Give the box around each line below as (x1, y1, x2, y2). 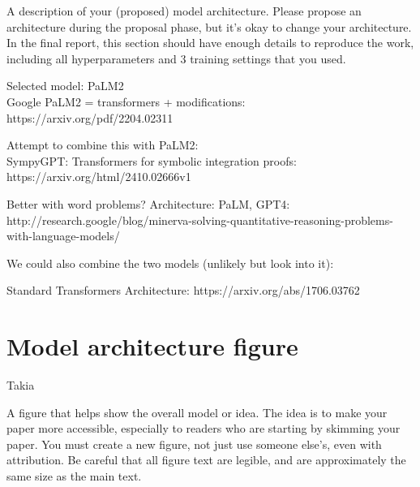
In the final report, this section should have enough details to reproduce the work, (6, 34, 414, 51)
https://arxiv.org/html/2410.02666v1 (6, 168, 191, 185)
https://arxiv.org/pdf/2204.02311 (6, 109, 174, 126)
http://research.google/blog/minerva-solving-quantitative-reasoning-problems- (6, 211, 393, 228)
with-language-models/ (6, 227, 120, 244)
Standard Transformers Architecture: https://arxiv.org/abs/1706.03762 (6, 282, 360, 299)
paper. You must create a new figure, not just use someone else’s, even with (6, 435, 382, 452)
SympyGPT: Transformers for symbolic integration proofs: (6, 152, 297, 169)
